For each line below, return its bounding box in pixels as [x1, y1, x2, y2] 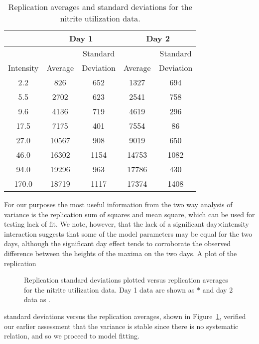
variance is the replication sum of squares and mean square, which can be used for [4, 209, 255, 219]
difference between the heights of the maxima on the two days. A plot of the [4, 248, 237, 258]
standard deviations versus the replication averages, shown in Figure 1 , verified [4, 311, 246, 321]
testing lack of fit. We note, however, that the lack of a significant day [4, 219, 218, 229]
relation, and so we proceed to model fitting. [4, 331, 139, 341]
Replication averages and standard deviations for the [8, 1, 192, 12]
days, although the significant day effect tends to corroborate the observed [4, 238, 231, 249]
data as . [24, 294, 50, 305]
